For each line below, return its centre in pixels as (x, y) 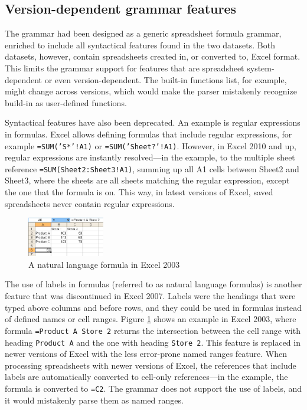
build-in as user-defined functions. (66, 102)
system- (261, 68)
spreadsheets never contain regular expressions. (90, 203)
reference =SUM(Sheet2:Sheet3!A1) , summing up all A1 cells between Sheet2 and (152, 168)
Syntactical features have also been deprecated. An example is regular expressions (153, 122)
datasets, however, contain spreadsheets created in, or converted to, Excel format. (153, 56)
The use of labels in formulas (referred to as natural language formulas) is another (153, 284)
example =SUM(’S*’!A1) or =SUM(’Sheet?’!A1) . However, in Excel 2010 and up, (151, 145)
